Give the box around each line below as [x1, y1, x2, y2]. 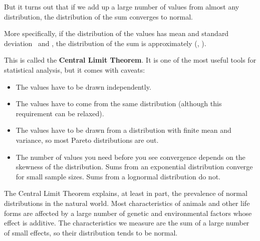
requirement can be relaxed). [16, 108, 104, 118]
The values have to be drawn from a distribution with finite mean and [16, 125, 231, 135]
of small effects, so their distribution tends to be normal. [4, 227, 178, 237]
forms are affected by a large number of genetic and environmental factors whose [4, 207, 252, 218]
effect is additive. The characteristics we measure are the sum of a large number [4, 217, 249, 228]
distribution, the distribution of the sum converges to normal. [4, 11, 193, 22]
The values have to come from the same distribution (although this [16, 98, 222, 109]
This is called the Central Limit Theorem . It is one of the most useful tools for [4, 55, 256, 65]
